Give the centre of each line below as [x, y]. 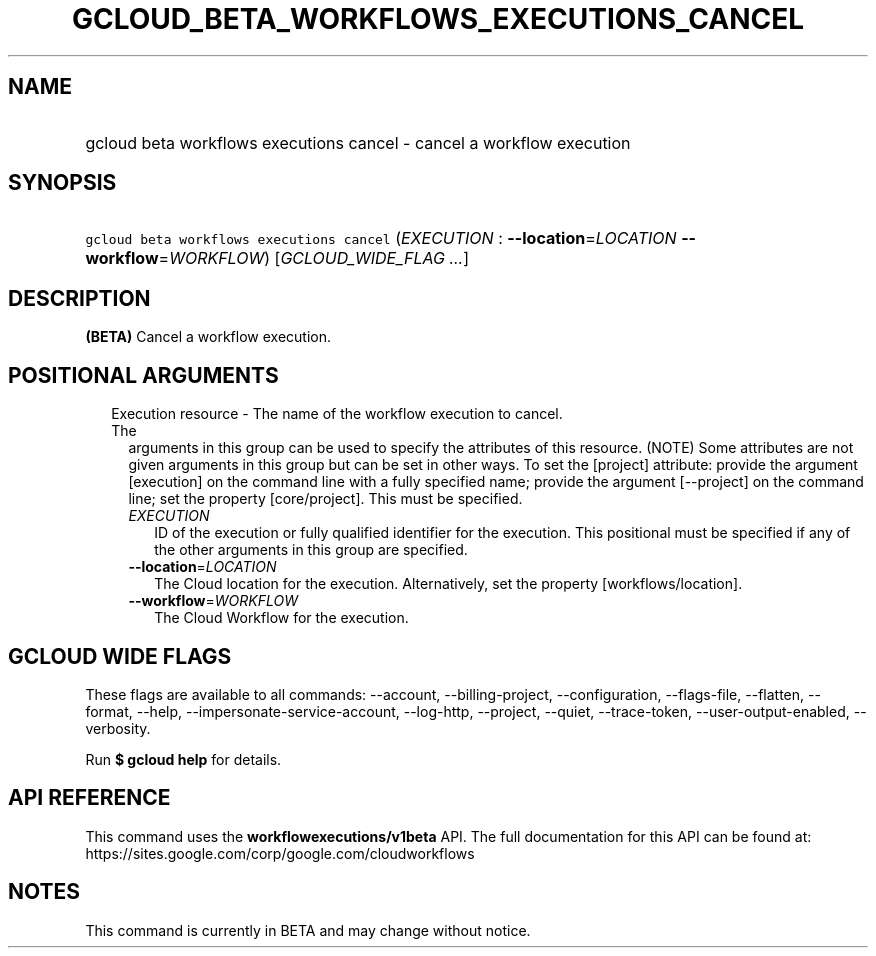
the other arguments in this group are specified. [311, 550]
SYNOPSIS [62, 183]
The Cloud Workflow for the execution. [281, 618]
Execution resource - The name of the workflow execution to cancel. [337, 414]
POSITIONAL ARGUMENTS [143, 375]
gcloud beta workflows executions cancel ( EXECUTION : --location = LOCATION [381, 238]
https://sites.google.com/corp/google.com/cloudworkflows [280, 853]
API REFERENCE [89, 798]
